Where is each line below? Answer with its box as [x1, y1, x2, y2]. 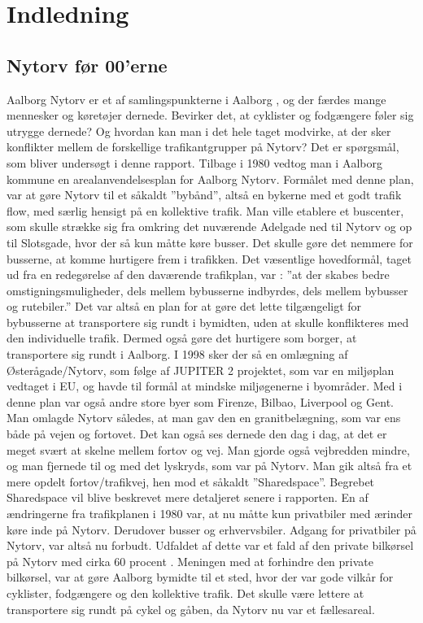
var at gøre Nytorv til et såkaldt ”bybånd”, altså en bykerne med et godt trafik [7, 186, 402, 203]
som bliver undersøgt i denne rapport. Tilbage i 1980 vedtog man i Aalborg [7, 154, 382, 171]
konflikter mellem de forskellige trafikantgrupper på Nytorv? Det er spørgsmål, [7, 138, 399, 155]
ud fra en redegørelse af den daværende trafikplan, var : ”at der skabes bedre [7, 266, 390, 283]
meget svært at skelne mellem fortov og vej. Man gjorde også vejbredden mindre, [7, 441, 410, 458]
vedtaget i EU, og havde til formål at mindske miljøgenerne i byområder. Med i [7, 377, 403, 394]
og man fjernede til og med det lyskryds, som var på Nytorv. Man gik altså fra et [7, 457, 412, 474]
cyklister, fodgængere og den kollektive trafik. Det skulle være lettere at [7, 584, 364, 601]
